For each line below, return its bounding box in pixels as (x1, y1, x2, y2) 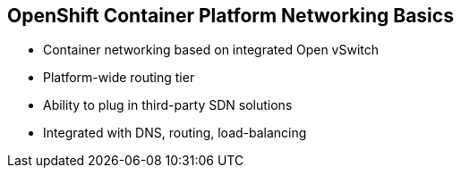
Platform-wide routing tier (43, 70, 195, 86)
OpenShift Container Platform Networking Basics (7, 4, 454, 27)
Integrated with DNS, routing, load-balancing (43, 125, 307, 141)
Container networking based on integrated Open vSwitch (43, 42, 380, 58)
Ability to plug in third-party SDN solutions (43, 97, 293, 113)
